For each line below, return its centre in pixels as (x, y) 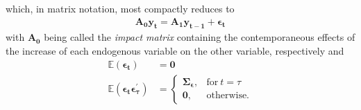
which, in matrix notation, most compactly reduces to (120, 8)
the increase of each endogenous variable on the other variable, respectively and (175, 51)
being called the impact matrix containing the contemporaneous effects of (200, 37)
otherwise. (228, 96)
